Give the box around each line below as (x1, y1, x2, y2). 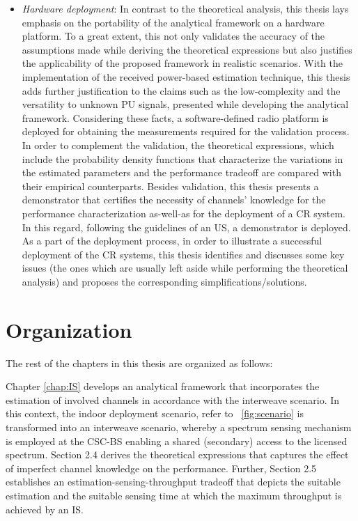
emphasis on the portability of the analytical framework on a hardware (22, 15, 325, 29)
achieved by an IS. (6, 501, 84, 516)
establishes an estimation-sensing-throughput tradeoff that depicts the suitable (6, 474, 341, 489)
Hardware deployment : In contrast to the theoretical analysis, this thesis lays (22, 1, 349, 15)
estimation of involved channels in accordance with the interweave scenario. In (6, 392, 340, 407)
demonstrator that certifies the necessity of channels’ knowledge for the (22, 192, 326, 207)
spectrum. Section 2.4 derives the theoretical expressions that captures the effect (6, 447, 349, 462)
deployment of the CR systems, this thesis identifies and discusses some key (22, 247, 345, 261)
